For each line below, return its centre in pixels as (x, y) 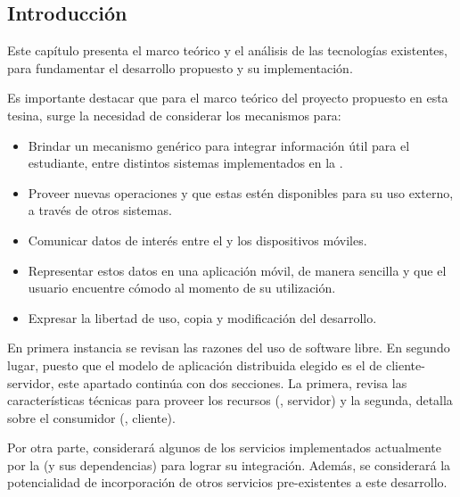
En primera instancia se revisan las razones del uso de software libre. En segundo (229, 348)
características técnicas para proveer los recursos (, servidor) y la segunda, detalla (230, 400)
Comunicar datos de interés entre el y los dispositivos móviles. (197, 240)
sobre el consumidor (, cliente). (91, 417)
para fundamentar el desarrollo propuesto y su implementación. (180, 67)
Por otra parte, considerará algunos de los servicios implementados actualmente (224, 447)
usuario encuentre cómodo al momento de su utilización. (182, 288)
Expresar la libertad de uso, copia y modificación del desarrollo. (202, 317)
